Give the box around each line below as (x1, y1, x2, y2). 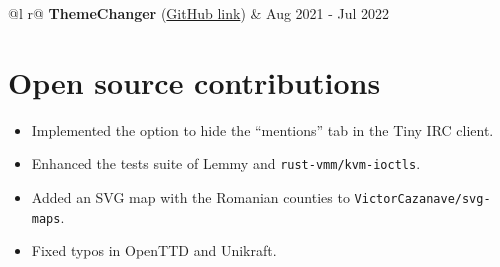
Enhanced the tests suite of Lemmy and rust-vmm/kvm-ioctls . (31, 153, 421, 174)
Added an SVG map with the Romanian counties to (31, 186, 350, 207)
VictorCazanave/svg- (354, 191, 491, 206)
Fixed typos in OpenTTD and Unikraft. (31, 240, 277, 261)
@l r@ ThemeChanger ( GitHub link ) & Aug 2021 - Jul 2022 (8, 3, 390, 23)
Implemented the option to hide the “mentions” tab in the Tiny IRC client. (31, 119, 494, 140)
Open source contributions (8, 61, 381, 102)
